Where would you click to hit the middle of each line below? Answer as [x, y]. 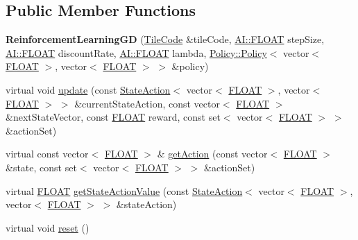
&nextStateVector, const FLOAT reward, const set [113, 117]
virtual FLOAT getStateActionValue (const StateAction [124, 190]
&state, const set [41, 167]
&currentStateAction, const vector [147, 103]
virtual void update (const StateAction [88, 89]
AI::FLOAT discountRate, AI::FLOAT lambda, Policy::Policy [136, 52]
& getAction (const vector [212, 154]
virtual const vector [47, 154]
